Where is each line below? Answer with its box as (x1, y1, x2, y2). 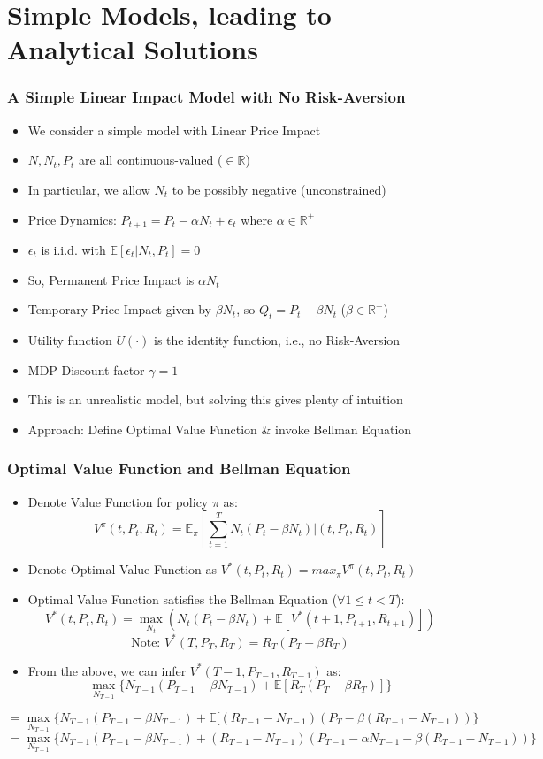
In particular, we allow (27, 180, 150, 198)
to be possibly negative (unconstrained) (172, 180, 386, 198)
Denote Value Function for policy (27, 492, 209, 510)
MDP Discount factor (27, 360, 145, 379)
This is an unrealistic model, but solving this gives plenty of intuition (27, 390, 403, 409)
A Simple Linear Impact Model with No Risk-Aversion (7, 86, 406, 108)
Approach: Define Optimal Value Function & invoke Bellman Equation (27, 419, 412, 438)
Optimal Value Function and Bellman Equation (7, 457, 351, 479)
